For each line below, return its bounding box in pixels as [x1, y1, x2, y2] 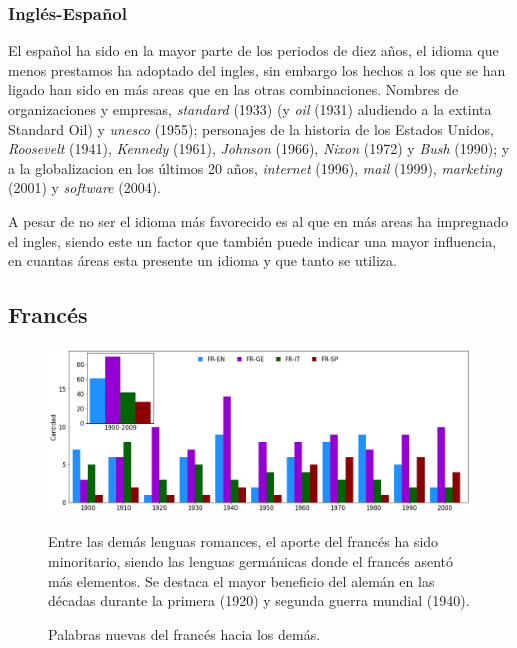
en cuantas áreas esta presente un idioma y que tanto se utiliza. [8, 250, 397, 271]
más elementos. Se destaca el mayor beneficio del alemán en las [48, 570, 435, 591]
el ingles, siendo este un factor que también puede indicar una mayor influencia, [8, 230, 497, 251]
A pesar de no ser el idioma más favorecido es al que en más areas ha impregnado [8, 210, 509, 231]
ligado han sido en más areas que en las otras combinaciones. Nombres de [8, 79, 459, 100]
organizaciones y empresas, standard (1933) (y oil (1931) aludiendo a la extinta [8, 99, 492, 119]
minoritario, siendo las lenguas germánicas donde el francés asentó [48, 551, 454, 571]
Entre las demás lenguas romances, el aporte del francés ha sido [48, 531, 439, 552]
